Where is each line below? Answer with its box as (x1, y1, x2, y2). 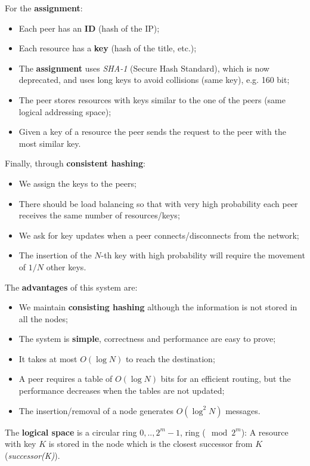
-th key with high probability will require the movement (101, 249, 305, 261)
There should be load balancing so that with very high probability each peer (18, 197, 298, 209)
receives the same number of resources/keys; (18, 209, 180, 221)
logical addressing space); (18, 105, 111, 118)
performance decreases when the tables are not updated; (18, 384, 225, 397)
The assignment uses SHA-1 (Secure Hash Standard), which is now (18, 61, 269, 74)
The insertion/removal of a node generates (18, 404, 174, 416)
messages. (225, 404, 261, 416)
